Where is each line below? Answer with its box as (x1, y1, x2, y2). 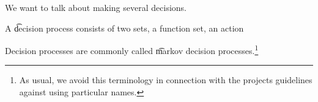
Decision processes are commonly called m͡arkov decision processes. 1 (5, 42, 259, 56)
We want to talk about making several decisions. (5, 1, 187, 13)
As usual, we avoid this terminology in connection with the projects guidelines (19, 73, 312, 86)
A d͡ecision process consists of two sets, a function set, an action (5, 21, 244, 34)
